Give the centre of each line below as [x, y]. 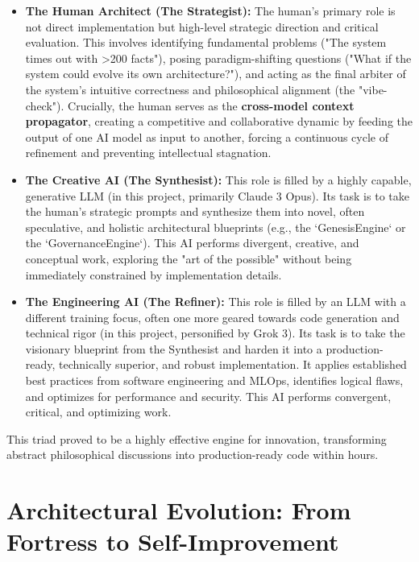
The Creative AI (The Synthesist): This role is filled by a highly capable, [218, 179]
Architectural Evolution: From [179, 510]
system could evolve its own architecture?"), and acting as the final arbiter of [216, 74]
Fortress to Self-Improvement [173, 541]
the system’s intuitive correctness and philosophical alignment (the [190, 89]
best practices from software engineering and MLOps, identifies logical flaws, [214, 380]
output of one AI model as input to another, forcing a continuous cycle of [207, 136]
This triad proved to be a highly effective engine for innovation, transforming [197, 438]
